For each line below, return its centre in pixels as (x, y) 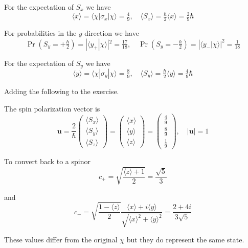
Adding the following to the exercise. (62, 91)
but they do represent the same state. (185, 239)
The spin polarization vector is (52, 108)
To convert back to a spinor (47, 161)
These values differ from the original (61, 239)
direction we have (112, 32)
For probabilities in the (40, 32)
